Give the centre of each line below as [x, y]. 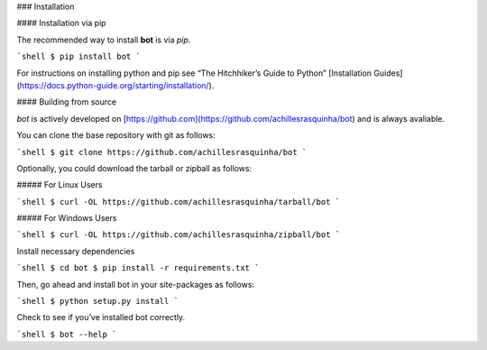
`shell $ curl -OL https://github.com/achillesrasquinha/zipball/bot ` [179, 235]
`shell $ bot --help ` [67, 334]
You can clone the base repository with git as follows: [116, 135]
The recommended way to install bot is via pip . [104, 40]
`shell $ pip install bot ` [79, 57]
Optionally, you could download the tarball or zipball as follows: [134, 168]
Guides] [388, 73]
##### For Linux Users [60, 185]
